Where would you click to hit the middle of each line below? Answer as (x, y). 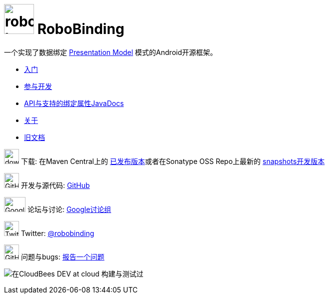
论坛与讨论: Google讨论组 (69, 209)
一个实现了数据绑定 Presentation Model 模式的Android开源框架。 (110, 52)
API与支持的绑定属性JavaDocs (74, 103)
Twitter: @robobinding (57, 233)
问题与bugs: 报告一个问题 (62, 256)
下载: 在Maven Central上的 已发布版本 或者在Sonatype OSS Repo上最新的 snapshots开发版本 (173, 161)
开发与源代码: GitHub (55, 185)
